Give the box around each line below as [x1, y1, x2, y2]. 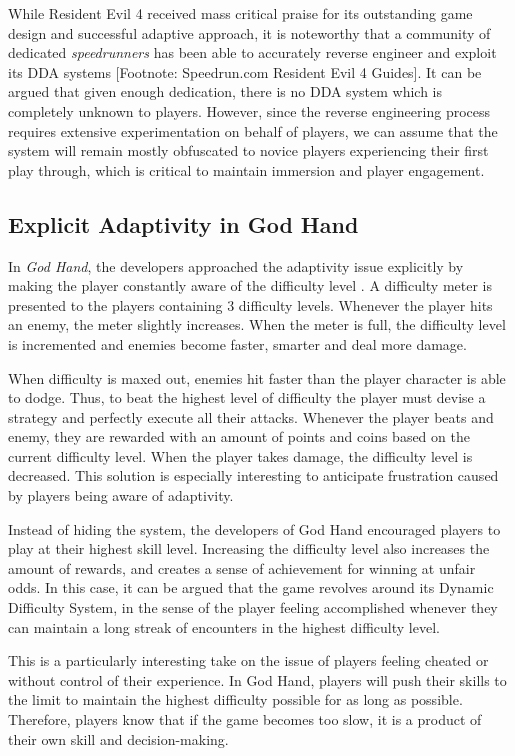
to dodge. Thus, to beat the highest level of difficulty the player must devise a [8, 387, 486, 408]
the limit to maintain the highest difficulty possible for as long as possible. [8, 689, 463, 710]
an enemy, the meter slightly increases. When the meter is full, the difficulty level [8, 314, 506, 335]
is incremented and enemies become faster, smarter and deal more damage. [8, 333, 467, 354]
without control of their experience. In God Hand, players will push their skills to [8, 669, 507, 690]
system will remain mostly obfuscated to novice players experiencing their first [8, 140, 489, 161]
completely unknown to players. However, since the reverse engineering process [8, 100, 491, 121]
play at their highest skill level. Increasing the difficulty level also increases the [8, 538, 490, 559]
